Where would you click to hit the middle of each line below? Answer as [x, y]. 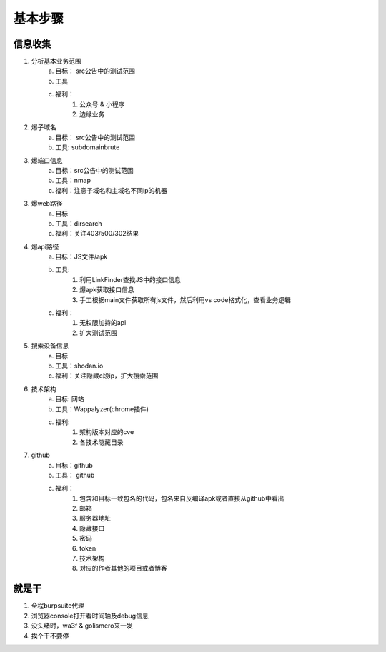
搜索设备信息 [50, 346]
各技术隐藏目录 [102, 442]
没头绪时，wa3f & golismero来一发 [82, 626]
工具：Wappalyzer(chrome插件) [102, 409]
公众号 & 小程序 [102, 104]
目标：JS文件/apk [81, 256]
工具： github [75, 475]
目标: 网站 [70, 399]
